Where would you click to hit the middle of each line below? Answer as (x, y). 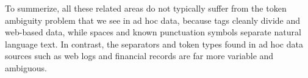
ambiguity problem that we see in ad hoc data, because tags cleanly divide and (153, 20)
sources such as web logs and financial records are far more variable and (139, 56)
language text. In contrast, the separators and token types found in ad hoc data (154, 44)
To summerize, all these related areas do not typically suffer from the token (146, 8)
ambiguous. (26, 67)
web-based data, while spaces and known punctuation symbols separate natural (153, 32)
